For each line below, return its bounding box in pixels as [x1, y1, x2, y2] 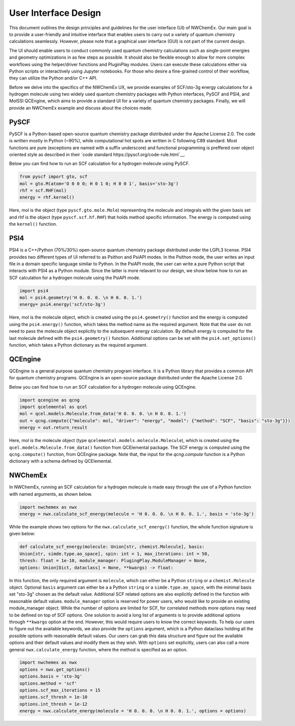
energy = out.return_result [19, 425, 87, 431]
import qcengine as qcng [19, 397, 80, 403]
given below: [9, 531, 36, 537]
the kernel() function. [9, 221, 57, 227]
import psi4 [19, 288, 49, 293]
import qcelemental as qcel [19, 404, 87, 410]
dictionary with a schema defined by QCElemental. [9, 458, 112, 464]
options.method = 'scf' [19, 681, 78, 686]
